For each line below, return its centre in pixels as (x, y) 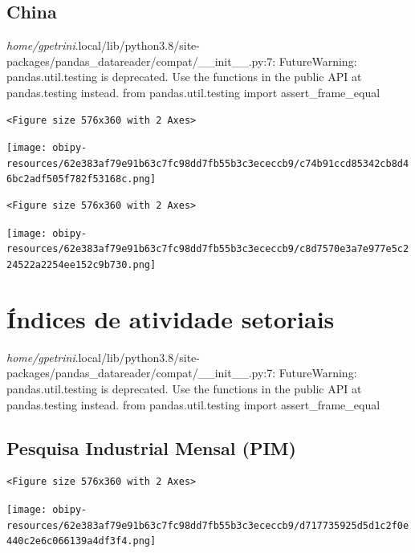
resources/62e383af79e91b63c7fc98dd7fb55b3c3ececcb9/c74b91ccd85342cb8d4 (208, 163)
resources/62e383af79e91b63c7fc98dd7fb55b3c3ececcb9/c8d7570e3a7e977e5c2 (208, 249)
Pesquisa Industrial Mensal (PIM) (151, 447)
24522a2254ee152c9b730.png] (81, 265)
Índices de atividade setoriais (171, 318)
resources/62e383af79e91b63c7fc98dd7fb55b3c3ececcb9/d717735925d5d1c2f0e (208, 525)
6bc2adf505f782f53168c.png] (81, 179)
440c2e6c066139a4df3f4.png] (81, 541)
